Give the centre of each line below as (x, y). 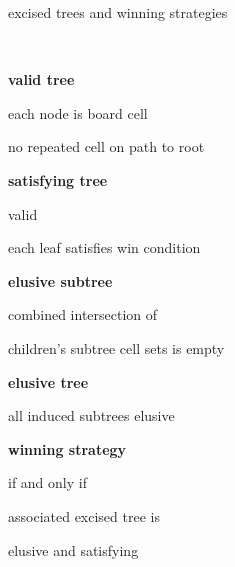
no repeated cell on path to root (106, 146)
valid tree (41, 79)
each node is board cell (78, 112)
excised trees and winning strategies (118, 12)
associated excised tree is (84, 515)
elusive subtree (60, 280)
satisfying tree (58, 179)
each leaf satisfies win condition (104, 247)
